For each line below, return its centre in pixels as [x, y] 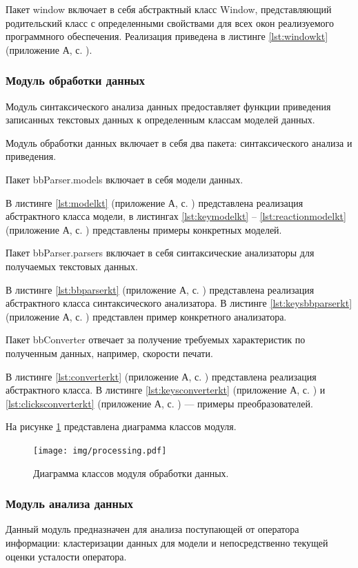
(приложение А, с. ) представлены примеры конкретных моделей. [144, 229]
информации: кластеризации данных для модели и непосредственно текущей [167, 542]
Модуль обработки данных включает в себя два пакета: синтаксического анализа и [179, 142]
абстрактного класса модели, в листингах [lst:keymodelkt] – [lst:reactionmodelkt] [176, 216]
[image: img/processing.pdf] [100, 450]
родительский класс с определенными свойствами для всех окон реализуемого [170, 22]
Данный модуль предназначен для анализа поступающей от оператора [152, 529]
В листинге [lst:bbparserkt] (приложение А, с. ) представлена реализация [160, 289]
